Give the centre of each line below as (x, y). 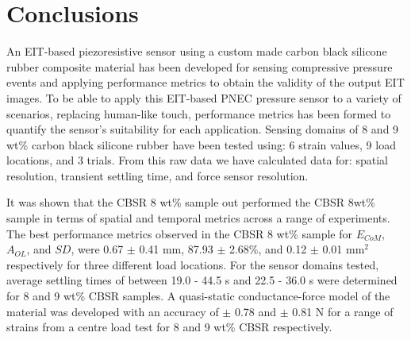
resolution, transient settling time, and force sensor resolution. (157, 175)
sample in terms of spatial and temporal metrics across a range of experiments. (198, 218)
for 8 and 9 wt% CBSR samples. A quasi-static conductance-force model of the (198, 296)
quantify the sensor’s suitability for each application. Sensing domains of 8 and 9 (203, 129)
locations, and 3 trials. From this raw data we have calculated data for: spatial (197, 160)
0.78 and (255, 311)
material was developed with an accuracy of (113, 311)
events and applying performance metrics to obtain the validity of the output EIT (205, 82)
